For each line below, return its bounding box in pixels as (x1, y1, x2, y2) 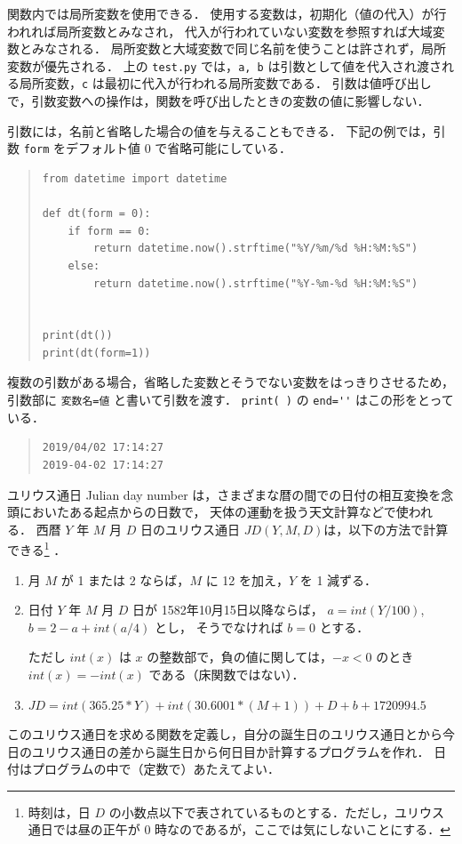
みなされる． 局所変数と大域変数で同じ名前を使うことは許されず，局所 (31, 39, 446, 58)
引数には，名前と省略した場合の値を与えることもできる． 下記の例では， (7, 121, 434, 140)
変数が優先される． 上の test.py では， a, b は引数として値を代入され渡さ (7, 56, 442, 75)
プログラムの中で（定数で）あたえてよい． (31, 760, 280, 778)
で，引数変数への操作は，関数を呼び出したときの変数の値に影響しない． (7, 92, 430, 110)
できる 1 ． (7, 538, 67, 559)
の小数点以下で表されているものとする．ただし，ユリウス (108, 802, 444, 821)
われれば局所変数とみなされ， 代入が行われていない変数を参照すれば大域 (7, 21, 433, 40)
